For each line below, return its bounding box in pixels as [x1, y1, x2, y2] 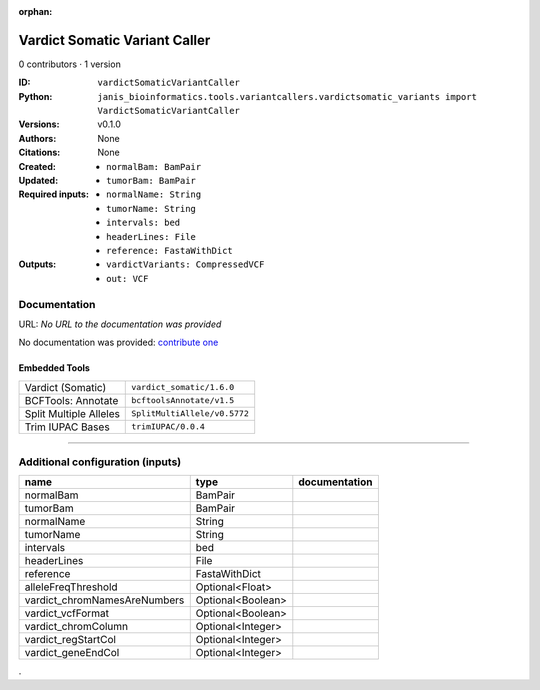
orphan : [18, 6, 53, 17]
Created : [18, 160, 57, 172]
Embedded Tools [18, 362, 90, 374]
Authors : [18, 132, 57, 144]
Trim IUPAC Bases [24, 420, 110, 434]
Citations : [18, 146, 61, 159]
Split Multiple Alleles [24, 406, 120, 420]
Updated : [18, 175, 59, 187]
